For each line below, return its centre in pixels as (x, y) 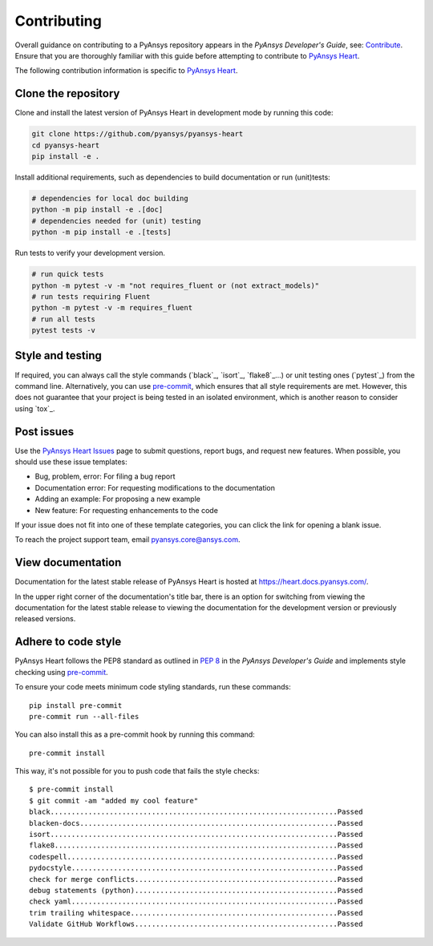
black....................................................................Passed (196, 812)
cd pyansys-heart (66, 145)
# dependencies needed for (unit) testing (116, 221)
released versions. (45, 619)
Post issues (45, 432)
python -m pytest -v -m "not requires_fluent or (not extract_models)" (176, 285)
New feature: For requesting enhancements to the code (126, 510)
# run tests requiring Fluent (91, 296)
